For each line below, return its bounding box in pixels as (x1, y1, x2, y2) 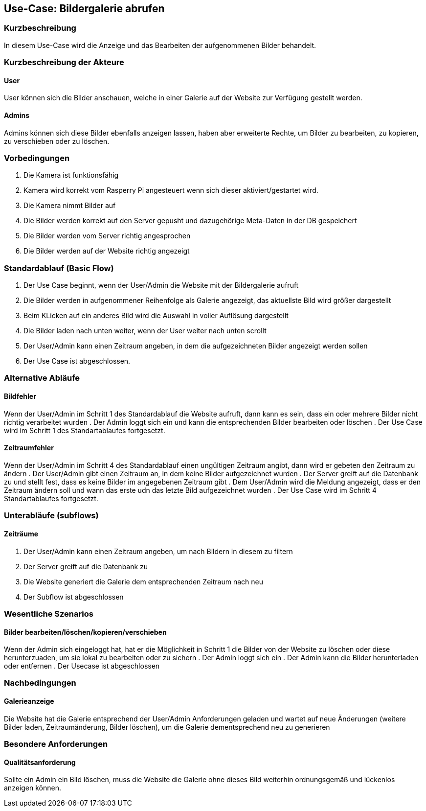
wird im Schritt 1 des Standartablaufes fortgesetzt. (4, 426, 165, 435)
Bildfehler (4, 392, 36, 401)
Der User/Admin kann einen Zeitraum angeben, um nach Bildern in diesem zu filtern (23, 547, 293, 556)
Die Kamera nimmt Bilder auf (23, 201, 116, 210)
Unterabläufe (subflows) (4, 510, 99, 521)
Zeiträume (4, 529, 39, 538)
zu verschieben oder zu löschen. (4, 137, 110, 145)
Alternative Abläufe (4, 373, 80, 383)
